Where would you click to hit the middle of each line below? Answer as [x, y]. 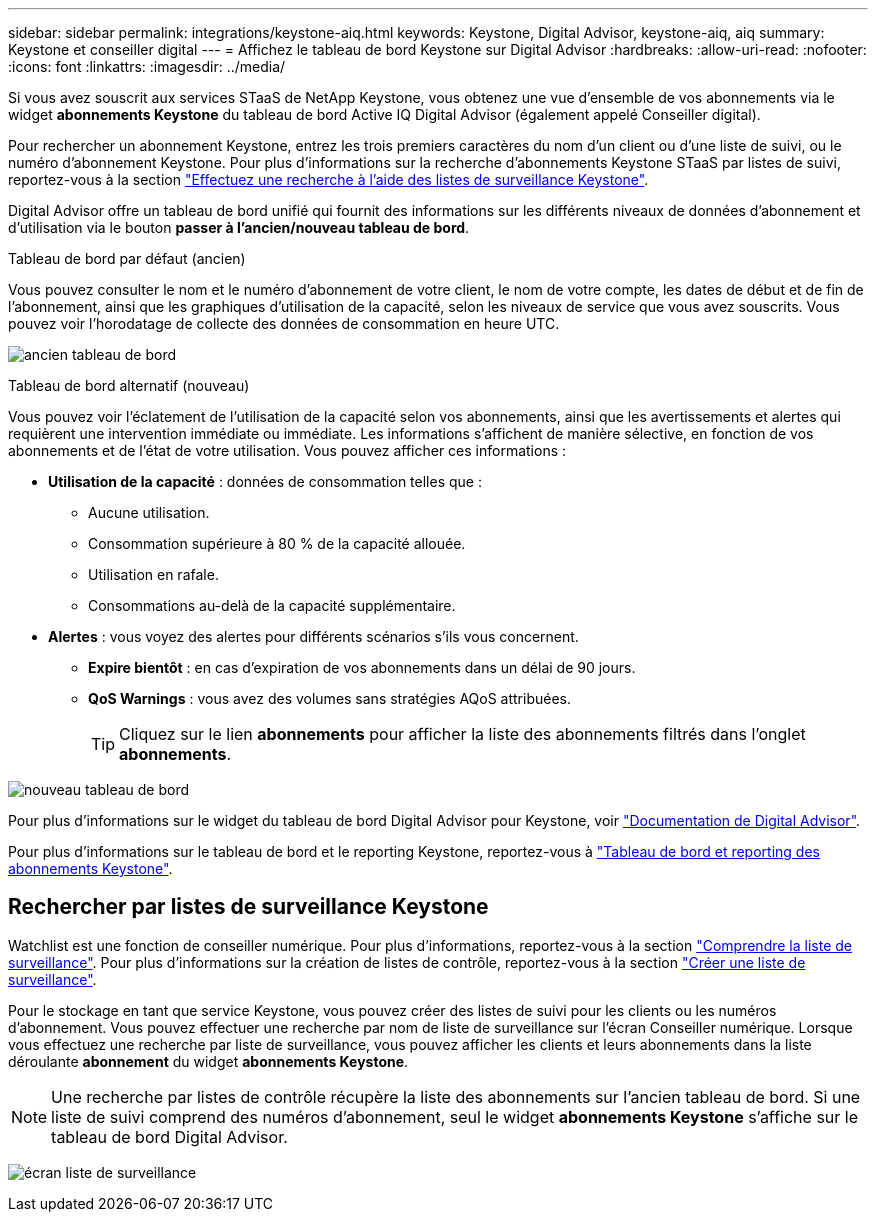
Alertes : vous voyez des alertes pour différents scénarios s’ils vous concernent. [313, 636]
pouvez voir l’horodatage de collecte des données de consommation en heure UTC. [284, 323]
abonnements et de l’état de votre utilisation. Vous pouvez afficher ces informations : [287, 450]
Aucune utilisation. [149, 512]
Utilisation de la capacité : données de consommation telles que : [265, 481]
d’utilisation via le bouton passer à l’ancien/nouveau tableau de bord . [239, 227]
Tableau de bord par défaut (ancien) [127, 258]
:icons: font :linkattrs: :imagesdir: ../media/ [147, 66]
